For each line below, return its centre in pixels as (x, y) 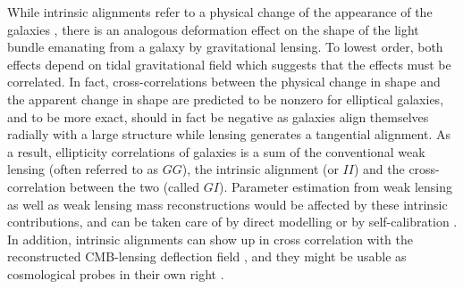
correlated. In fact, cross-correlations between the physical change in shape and (224, 82)
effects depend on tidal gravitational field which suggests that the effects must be (229, 64)
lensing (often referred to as (83, 169)
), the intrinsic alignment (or (260, 169)
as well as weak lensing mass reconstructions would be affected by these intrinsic (227, 204)
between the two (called (135, 186)
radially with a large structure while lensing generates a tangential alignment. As (229, 134)
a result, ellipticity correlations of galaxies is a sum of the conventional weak (216, 151)
